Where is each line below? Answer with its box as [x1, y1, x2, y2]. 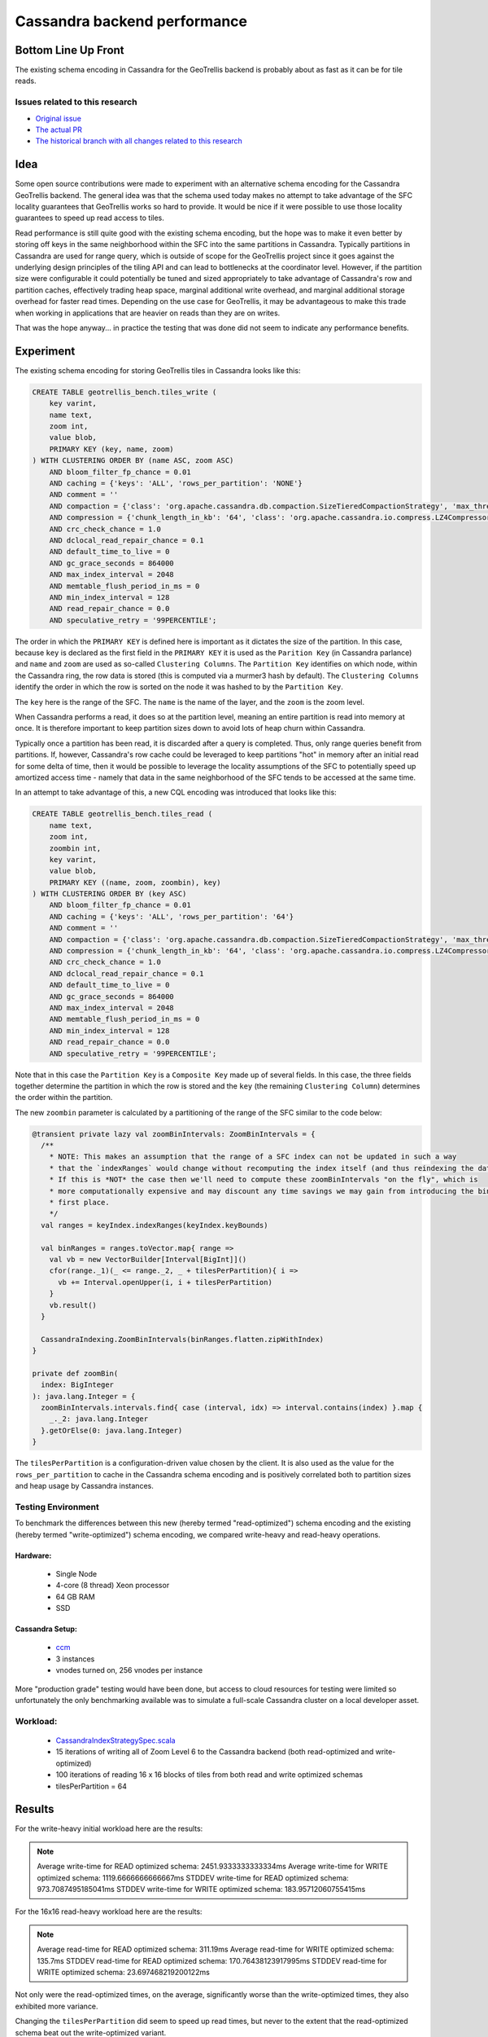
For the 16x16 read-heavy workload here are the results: [15, 1907, 203, 1916]
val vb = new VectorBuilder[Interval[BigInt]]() [49, 1255, 247, 1264]
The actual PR [35, 125, 83, 134]
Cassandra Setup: [15, 1624, 77, 1634]
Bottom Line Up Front [15, 43, 125, 57]
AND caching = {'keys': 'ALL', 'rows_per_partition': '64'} [49, 912, 294, 921]
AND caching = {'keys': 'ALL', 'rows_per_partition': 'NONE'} [49, 478, 303, 488]
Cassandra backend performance [15, 12, 248, 30]
